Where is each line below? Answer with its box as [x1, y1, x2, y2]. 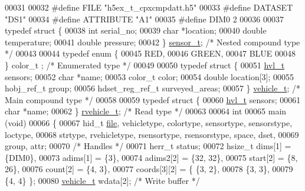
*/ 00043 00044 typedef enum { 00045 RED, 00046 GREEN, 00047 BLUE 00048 [5, 47, 296, 60]
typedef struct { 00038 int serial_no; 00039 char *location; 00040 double [5, 24, 267, 37]
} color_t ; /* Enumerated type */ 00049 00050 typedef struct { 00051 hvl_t [5, 58, 285, 71]
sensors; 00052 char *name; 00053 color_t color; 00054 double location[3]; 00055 [5, 70, 294, 83]
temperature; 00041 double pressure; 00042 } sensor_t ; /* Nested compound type [5, 35, 300, 48]
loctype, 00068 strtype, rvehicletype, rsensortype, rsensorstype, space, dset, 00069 [5, 128, 299, 140]
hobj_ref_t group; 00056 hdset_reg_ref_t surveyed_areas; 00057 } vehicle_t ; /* [5, 82, 300, 94]
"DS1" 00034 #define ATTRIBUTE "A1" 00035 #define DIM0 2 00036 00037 [5, 12, 284, 25]
